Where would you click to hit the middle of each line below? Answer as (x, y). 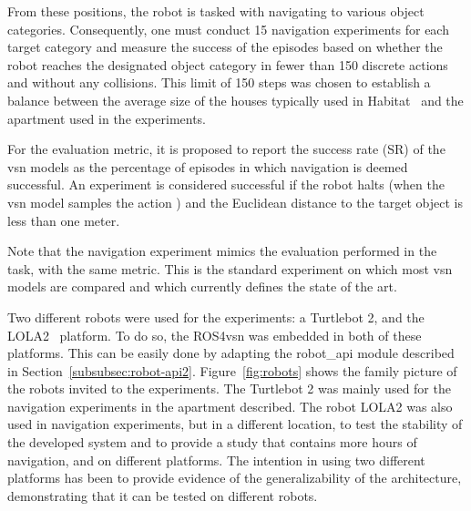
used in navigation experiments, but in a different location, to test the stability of (235, 424)
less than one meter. (64, 220)
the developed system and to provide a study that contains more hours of (212, 442)
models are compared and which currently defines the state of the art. (202, 286)
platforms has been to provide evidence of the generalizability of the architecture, (235, 478)
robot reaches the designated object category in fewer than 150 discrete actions (228, 64)
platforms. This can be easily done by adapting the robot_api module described (231, 353)
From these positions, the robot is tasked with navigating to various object (216, 11)
